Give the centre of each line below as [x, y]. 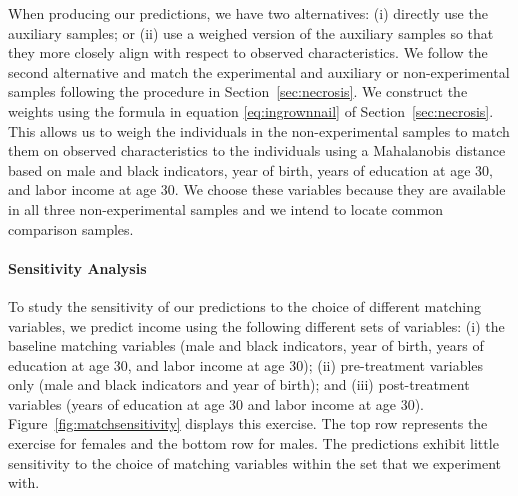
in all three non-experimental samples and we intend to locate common [225, 208]
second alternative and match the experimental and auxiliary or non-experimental [259, 71]
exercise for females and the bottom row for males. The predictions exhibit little [253, 443]
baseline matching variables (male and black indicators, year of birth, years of [246, 345]
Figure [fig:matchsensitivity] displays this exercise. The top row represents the [248, 423]
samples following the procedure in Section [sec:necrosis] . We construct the [238, 91]
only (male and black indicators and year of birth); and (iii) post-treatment [239, 384]
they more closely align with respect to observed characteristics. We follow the [248, 52]
